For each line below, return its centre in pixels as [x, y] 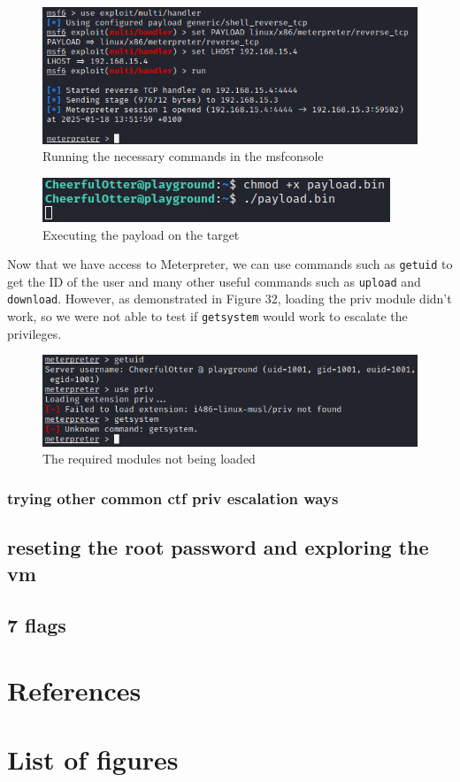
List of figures [93, 759]
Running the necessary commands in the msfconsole [183, 156]
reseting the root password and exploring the [218, 547]
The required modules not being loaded [149, 459]
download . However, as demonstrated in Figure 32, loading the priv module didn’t [230, 299]
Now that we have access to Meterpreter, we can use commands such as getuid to [230, 264]
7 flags [37, 625]
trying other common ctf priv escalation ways [173, 498]
